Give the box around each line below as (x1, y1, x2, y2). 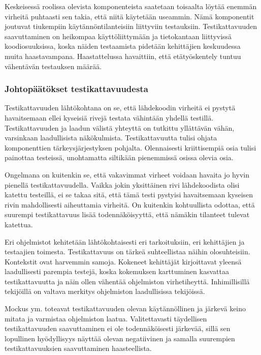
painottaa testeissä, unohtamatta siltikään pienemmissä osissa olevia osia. (5, 152, 234, 163)
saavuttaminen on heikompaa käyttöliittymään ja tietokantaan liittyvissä (5, 31, 232, 41)
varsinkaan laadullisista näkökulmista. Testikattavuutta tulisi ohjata (5, 132, 217, 143)
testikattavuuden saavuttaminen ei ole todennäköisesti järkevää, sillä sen (5, 323, 231, 334)
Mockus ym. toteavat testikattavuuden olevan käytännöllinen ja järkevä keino (5, 303, 246, 314)
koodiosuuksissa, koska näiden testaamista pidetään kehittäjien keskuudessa (5, 41, 241, 51)
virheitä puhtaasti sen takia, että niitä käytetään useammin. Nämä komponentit (5, 11, 254, 21)
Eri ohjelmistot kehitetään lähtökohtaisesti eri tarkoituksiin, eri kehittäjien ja (5, 236, 245, 247)
